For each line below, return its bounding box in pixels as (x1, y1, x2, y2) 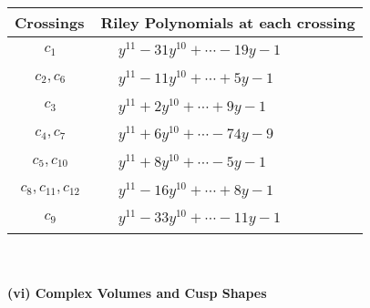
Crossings (15, 12, 85, 33)
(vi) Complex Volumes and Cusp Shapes (7, 282, 267, 302)
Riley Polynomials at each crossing (100, 12, 355, 33)
